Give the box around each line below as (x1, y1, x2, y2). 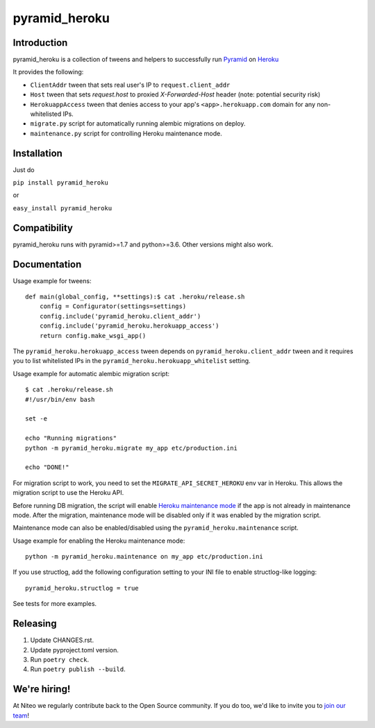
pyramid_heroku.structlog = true (25, 584, 139, 592)
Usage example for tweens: (12, 276, 92, 285)
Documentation (12, 258, 82, 270)
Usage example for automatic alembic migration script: (12, 369, 170, 378)
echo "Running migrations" (25, 434, 117, 442)
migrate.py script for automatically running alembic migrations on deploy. (30, 119, 246, 128)
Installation (12, 147, 62, 159)
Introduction (12, 37, 68, 49)
